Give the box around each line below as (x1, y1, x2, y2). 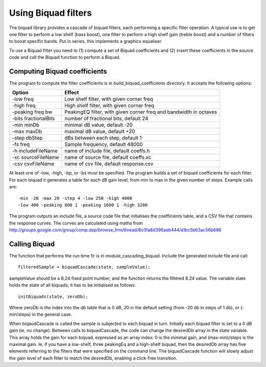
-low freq (12, 96, 34, 103)
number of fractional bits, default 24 (64, 115, 149, 122)
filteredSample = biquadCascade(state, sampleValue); (18, 264, 150, 270)
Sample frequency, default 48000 (64, 141, 143, 148)
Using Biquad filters (9, 7, 92, 18)
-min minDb (12, 121, 39, 128)
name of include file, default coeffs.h (64, 147, 150, 154)
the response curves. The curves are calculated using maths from (9, 220, 143, 226)
